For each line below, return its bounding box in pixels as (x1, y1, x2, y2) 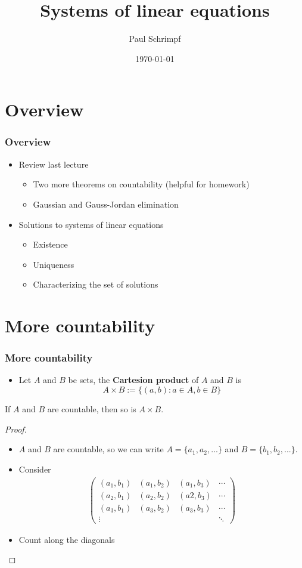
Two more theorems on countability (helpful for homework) (33, 178, 250, 190)
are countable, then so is (47, 403, 136, 415)
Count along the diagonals (18, 533, 115, 545)
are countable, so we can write (53, 443, 164, 455)
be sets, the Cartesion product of (68, 373, 199, 386)
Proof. (5, 422, 27, 435)
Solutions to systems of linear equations (18, 218, 164, 230)
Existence (33, 238, 68, 251)
